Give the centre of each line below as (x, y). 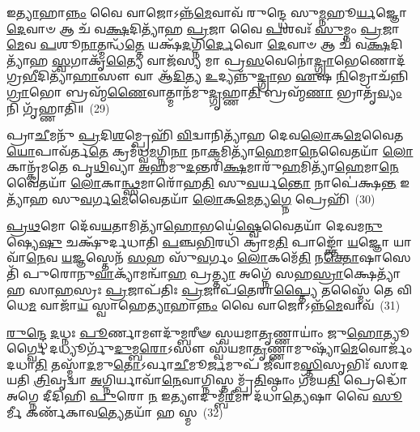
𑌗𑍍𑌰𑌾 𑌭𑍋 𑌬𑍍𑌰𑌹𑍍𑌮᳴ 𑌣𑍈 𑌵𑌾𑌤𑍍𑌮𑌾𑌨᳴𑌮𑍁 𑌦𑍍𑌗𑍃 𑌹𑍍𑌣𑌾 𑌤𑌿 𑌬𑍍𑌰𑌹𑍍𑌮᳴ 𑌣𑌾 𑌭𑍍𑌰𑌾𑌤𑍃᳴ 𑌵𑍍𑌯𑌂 (204, 91)
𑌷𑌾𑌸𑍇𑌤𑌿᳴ (385, 257)
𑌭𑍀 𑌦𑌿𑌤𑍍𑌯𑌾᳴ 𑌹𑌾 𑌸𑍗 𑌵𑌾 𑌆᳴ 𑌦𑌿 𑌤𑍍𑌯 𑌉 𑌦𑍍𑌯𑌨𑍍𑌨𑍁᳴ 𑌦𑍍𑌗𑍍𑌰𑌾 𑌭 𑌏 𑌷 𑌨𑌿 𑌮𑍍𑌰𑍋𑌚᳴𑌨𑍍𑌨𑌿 (215, 76)
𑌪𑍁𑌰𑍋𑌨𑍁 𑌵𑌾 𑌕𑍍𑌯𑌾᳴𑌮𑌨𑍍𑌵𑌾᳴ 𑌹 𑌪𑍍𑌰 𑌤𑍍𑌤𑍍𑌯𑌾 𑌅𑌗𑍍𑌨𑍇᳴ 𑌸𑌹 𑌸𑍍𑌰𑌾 (183, 273)
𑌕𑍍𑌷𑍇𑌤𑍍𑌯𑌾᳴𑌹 (372, 273)
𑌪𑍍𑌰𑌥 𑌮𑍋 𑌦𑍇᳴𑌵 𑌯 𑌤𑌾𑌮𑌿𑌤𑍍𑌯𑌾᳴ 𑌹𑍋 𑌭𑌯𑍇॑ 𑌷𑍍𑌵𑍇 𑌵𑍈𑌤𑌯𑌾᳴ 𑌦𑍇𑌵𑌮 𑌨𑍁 (195, 226)
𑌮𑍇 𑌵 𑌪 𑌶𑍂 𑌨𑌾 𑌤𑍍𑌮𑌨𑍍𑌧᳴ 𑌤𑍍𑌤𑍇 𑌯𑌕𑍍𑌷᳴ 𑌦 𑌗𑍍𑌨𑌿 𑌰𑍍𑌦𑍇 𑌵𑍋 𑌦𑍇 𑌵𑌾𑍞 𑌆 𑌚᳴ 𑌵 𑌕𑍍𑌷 (199, 44)
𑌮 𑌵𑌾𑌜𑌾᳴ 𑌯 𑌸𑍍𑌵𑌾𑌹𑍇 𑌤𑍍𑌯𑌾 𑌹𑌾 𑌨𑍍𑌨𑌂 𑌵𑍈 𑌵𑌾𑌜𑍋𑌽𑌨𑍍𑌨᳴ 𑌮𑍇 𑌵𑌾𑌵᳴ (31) (214, 305)
